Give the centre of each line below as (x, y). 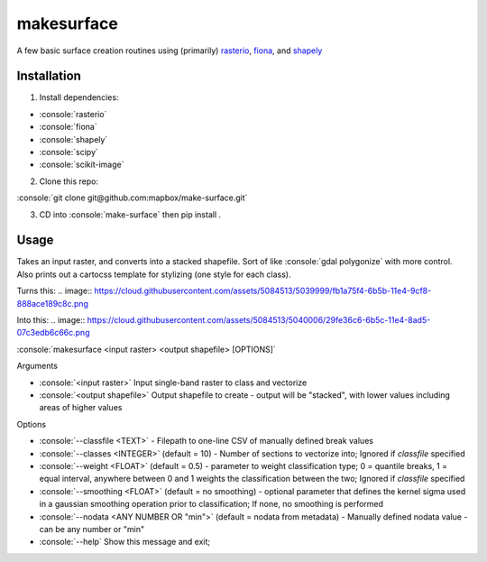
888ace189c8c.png (53, 303)
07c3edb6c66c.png (53, 333)
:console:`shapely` (74, 139)
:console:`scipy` (69, 152)
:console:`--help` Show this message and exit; (125, 542)
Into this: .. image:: (51, 320)
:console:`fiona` (69, 127)
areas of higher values (81, 408)
